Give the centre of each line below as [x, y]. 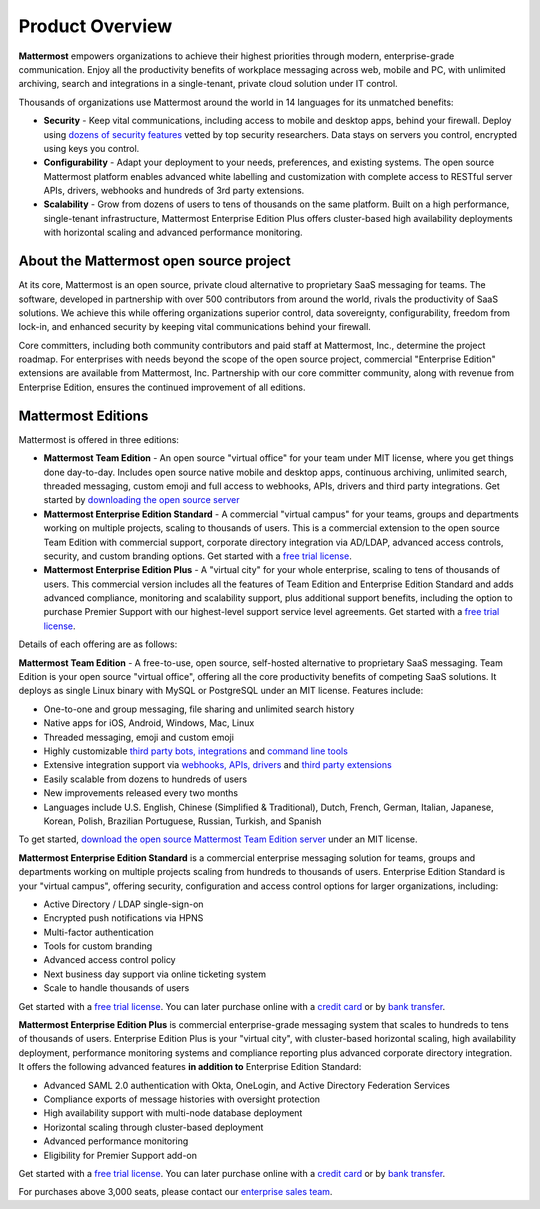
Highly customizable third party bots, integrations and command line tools [196, 751]
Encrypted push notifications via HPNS [123, 918]
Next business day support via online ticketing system [155, 974]
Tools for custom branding [98, 946]
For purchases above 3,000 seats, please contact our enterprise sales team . [175, 1192]
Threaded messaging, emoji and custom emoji [139, 737]
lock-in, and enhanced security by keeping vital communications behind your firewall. [195, 327]
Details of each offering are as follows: [98, 644]
